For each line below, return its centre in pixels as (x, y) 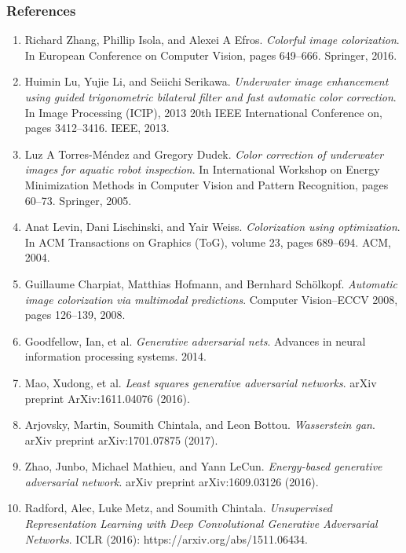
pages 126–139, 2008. (75, 315)
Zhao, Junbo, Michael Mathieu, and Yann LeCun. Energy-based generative (203, 466)
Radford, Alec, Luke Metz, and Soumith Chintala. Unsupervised (179, 508)
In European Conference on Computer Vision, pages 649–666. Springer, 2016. (211, 55)
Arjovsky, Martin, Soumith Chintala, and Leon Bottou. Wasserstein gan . (200, 425)
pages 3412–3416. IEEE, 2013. (97, 128)
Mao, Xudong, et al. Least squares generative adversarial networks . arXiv (201, 382)
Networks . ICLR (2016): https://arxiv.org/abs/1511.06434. (166, 538)
